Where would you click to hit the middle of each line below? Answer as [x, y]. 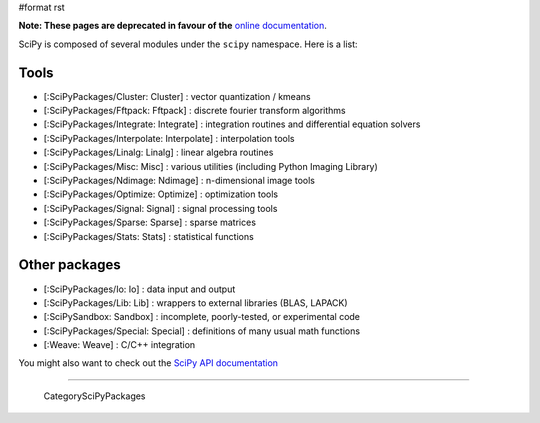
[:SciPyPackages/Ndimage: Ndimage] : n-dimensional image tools [179, 181]
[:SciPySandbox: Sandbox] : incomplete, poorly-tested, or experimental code [201, 317]
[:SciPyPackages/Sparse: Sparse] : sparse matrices [150, 222]
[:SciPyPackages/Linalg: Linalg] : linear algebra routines [158, 152]
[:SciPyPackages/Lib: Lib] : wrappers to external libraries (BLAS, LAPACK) [196, 302]
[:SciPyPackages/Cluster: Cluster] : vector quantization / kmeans [177, 96]
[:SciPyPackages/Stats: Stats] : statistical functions [148, 236]
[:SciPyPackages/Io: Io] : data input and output [139, 289]
